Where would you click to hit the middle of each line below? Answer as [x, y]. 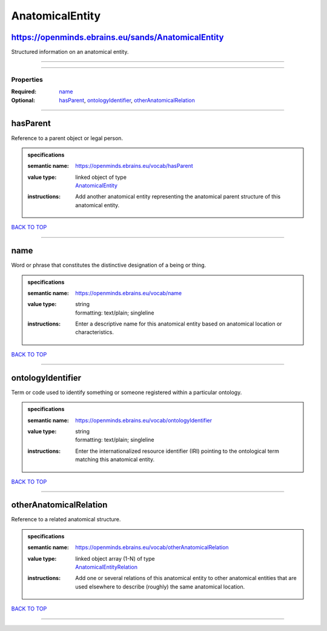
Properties [27, 79]
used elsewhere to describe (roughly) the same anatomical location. [160, 586]
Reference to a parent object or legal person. [67, 138]
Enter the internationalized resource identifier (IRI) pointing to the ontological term [177, 451]
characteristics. [95, 332]
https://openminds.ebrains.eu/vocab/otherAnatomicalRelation [152, 547]
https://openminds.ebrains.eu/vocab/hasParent [134, 166]
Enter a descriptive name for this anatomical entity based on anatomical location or [179, 324]
